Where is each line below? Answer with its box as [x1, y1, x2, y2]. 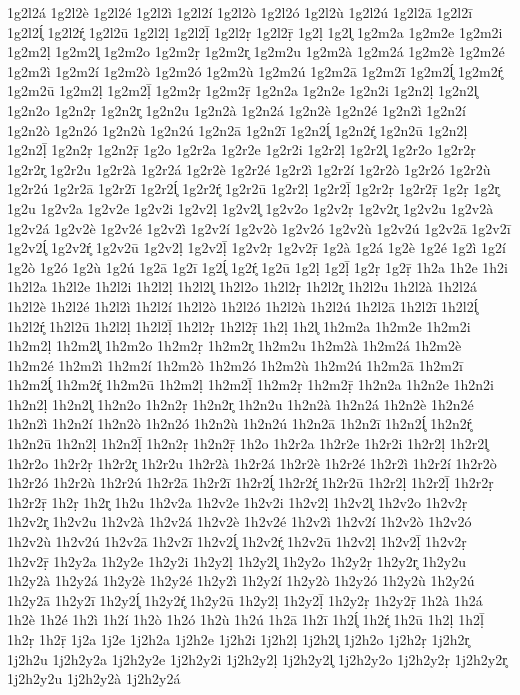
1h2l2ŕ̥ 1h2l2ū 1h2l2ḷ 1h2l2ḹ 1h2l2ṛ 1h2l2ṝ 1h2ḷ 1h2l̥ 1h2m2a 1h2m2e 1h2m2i [7, 315, 471, 336]
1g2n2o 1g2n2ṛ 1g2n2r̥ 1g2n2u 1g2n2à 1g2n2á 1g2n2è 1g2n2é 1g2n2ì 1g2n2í [7, 99, 466, 120]
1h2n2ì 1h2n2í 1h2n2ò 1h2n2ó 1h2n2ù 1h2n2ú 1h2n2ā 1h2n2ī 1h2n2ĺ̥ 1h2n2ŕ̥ [7, 413, 472, 434]
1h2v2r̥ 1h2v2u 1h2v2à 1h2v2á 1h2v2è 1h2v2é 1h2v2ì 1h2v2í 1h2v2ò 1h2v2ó [7, 511, 472, 532]
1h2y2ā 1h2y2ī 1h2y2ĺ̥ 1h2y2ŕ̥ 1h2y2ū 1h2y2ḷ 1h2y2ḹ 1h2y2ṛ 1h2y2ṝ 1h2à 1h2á [7, 589, 483, 610]
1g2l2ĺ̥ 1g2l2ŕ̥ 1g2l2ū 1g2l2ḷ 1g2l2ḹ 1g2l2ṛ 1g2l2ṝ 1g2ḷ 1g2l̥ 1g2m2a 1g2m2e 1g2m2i [7, 21, 503, 42]
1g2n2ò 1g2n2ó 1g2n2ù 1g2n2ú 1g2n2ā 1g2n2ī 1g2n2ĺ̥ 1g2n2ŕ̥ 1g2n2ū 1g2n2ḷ [7, 119, 468, 140]
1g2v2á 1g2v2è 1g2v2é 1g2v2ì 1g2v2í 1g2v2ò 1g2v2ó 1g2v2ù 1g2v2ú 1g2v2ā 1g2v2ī [7, 217, 511, 238]
